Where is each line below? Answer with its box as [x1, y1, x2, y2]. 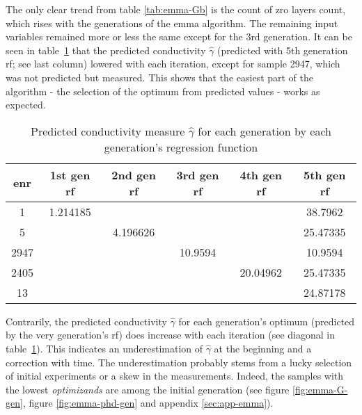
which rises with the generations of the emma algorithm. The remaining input [6, 15, 338, 30]
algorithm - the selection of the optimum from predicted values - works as [6, 83, 320, 98]
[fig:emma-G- [292, 382, 348, 396]
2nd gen [111, 166, 156, 183]
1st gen [49, 166, 90, 183]
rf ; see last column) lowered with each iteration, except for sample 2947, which [6, 56, 340, 71]
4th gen [239, 166, 283, 183]
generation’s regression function [104, 138, 258, 155]
